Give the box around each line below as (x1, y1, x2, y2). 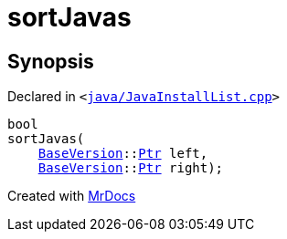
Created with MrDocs (7, 188, 136, 204)
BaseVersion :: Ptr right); (37, 161, 224, 176)
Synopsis (7, 49, 94, 73)
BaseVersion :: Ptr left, (37, 146, 208, 161)
